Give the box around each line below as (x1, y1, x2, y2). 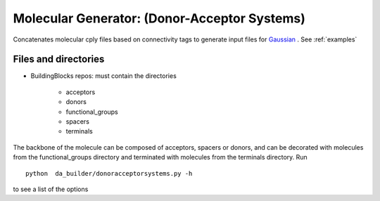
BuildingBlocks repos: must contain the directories (30, 72, 177, 80)
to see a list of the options (13, 185, 89, 193)
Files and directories (13, 53, 105, 65)
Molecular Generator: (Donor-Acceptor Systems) (13, 11, 306, 26)
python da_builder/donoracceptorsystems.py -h (25, 169, 193, 177)
